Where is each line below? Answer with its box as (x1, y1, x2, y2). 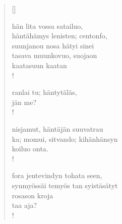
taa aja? (12, 200, 37, 210)
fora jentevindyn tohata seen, (12, 170, 102, 181)
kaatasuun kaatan (12, 60, 67, 70)
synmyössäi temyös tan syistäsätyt (12, 180, 118, 190)
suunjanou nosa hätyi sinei (12, 40, 94, 50)
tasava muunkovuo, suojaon (12, 50, 97, 61)
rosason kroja (12, 190, 53, 200)
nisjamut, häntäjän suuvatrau (12, 123, 103, 134)
